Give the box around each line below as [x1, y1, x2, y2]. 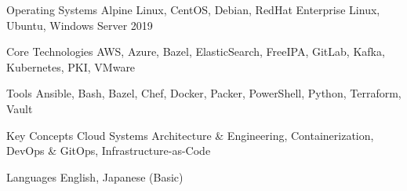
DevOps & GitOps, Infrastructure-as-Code [6, 142, 211, 159]
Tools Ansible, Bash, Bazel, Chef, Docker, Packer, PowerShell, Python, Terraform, [6, 85, 402, 101]
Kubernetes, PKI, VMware [6, 58, 136, 75]
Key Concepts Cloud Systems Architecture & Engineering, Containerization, [6, 127, 374, 143]
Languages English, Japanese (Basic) [6, 168, 184, 185]
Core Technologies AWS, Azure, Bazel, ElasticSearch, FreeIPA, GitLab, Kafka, [6, 43, 385, 60]
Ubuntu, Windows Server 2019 [6, 17, 153, 33]
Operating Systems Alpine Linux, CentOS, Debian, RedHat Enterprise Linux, [6, 2, 380, 17]
